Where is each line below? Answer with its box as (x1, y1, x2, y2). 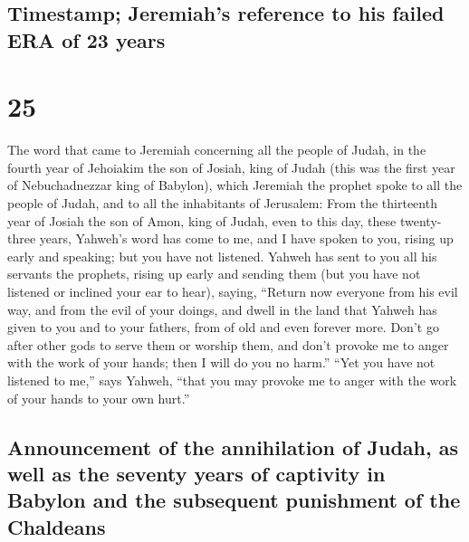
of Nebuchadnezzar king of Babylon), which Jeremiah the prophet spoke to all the (7, 176, 463, 195)
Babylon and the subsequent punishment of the (7, 486, 461, 514)
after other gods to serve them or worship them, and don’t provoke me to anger (7, 335, 449, 354)
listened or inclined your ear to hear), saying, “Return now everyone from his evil (7, 282, 458, 301)
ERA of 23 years (7, 25, 166, 53)
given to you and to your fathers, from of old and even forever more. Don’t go (7, 318, 439, 337)
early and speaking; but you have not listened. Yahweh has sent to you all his (7, 246, 437, 265)
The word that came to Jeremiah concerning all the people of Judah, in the (7, 140, 426, 159)
